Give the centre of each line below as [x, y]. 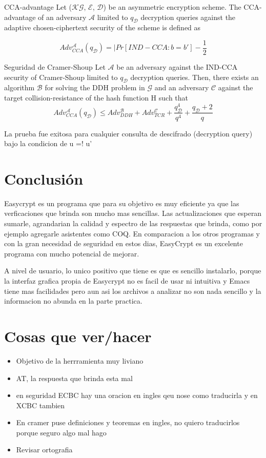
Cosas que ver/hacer [78, 336]
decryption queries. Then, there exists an [195, 77]
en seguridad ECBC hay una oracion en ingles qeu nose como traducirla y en [137, 395]
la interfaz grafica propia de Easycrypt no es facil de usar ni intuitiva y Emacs [127, 281]
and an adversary [182, 87]
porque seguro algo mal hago [61, 432]
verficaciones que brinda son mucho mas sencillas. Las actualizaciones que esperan [133, 213]
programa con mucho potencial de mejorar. [72, 253]
